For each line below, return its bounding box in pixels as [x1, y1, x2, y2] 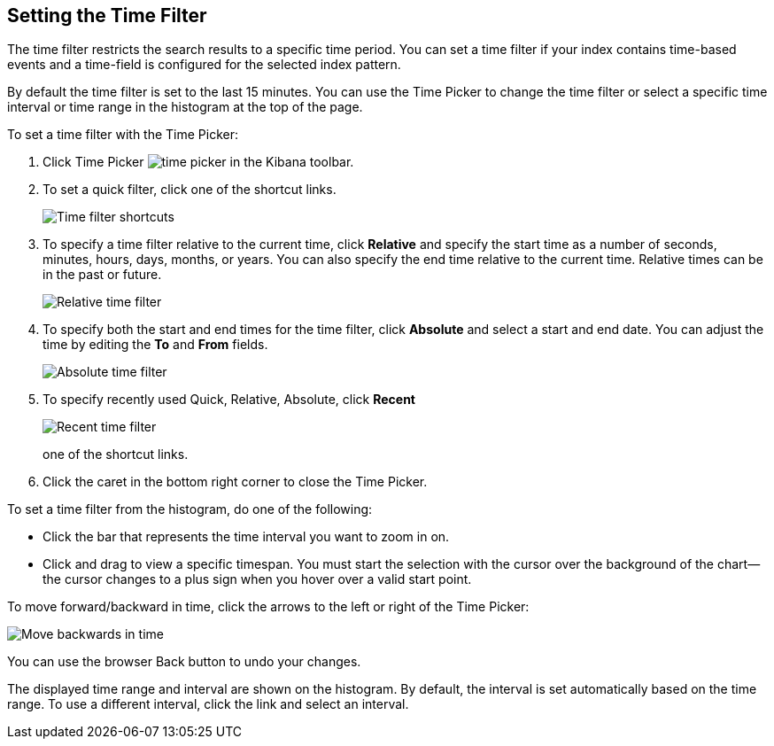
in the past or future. [43, 267, 162, 283]
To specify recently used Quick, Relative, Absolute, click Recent [43, 392, 415, 408]
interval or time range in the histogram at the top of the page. [7, 99, 363, 115]
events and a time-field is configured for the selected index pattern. [7, 57, 401, 73]
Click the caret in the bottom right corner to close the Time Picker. [43, 474, 428, 490]
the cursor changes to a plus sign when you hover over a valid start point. [43, 571, 472, 587]
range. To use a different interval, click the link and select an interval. [7, 696, 409, 712]
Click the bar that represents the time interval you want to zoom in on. [43, 529, 450, 545]
